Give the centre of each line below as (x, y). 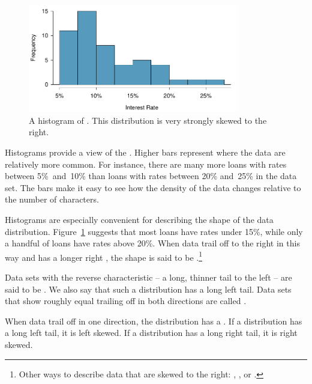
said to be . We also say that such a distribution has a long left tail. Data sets (148, 289)
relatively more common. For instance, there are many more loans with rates (146, 164)
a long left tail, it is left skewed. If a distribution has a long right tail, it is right (151, 333)
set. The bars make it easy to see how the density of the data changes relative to (153, 187)
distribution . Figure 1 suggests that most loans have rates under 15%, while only (154, 231)
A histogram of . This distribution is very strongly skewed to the (148, 120)
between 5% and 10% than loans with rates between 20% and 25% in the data (151, 176)
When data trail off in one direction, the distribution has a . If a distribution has (154, 321)
